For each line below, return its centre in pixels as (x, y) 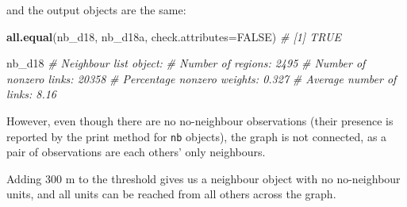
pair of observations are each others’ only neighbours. (136, 152)
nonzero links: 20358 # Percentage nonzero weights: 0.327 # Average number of (202, 78)
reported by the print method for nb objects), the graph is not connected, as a (197, 136)
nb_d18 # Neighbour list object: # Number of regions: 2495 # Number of (186, 63)
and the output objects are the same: (96, 10)
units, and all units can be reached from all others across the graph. (171, 194)
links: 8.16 (31, 94)
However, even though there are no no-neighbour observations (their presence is (200, 120)
